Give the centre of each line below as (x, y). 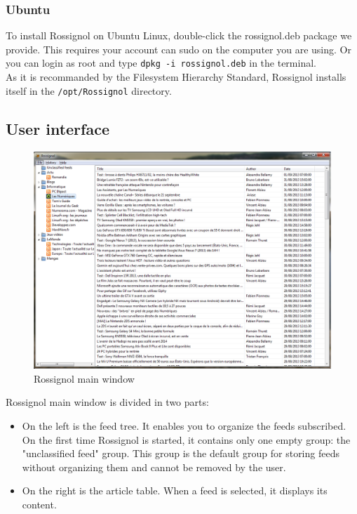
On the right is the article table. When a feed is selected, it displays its (175, 490)
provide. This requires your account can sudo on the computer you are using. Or (178, 49)
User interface (58, 128)
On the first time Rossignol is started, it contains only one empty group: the (186, 439)
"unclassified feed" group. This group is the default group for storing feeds (181, 453)
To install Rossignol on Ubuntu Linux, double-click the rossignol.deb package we (179, 35)
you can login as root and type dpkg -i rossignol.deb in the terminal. (161, 63)
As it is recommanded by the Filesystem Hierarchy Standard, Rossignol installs (176, 77)
